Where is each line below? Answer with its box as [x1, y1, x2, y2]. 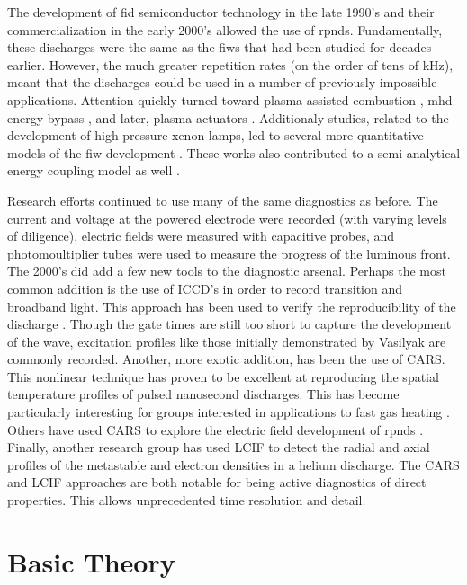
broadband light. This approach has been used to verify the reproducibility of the [7, 297, 456, 315]
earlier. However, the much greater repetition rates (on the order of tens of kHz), [7, 55, 454, 74]
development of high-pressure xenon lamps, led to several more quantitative [7, 126, 424, 145]
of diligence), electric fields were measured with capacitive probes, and [7, 226, 395, 245]
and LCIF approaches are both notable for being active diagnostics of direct [7, 473, 427, 492]
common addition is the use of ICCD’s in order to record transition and [7, 279, 402, 297]
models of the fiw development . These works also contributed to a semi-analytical [7, 143, 461, 162]
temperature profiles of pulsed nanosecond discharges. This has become [7, 385, 400, 403]
